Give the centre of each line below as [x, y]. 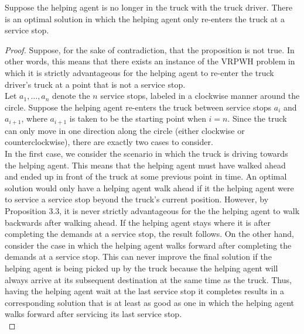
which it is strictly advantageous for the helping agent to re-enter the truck [139, 72]
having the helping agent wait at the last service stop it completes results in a [144, 291]
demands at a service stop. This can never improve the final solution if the [138, 256]
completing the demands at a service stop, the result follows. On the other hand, [149, 234]
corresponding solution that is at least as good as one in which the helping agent [150, 302]
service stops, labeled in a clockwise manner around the [200, 96]
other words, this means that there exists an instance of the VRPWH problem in [150, 61]
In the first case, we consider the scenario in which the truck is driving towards [146, 153]
